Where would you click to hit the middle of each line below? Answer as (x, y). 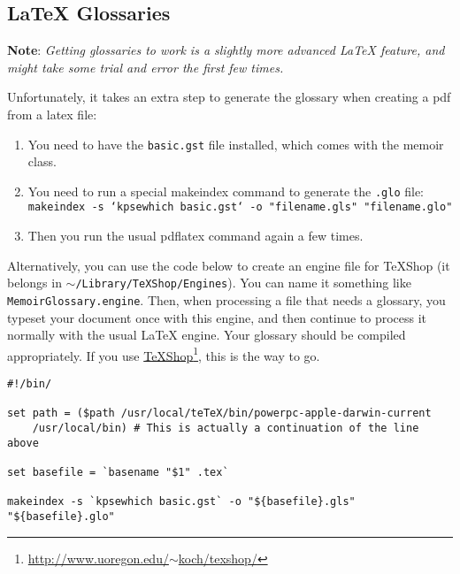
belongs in (34, 283)
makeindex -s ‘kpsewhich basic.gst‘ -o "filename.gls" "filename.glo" (240, 207)
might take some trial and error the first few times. (146, 67)
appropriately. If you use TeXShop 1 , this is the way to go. (164, 354)
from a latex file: (52, 114)
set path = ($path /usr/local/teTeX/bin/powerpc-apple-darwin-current (219, 413)
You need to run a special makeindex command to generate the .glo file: (226, 191)
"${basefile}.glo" (61, 516)
